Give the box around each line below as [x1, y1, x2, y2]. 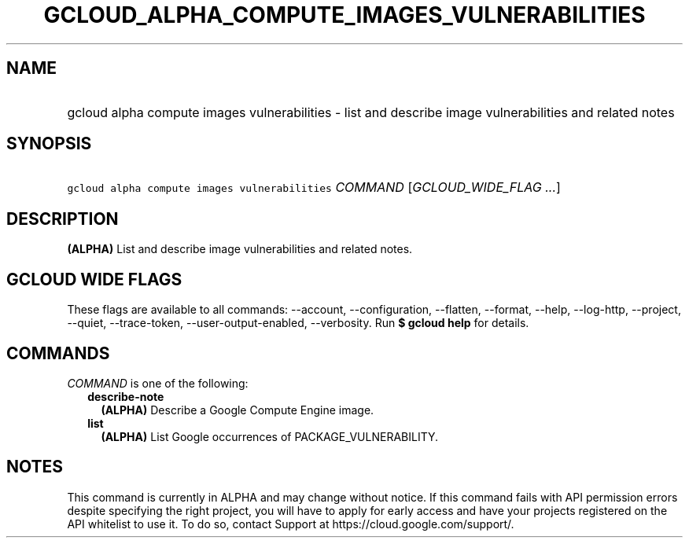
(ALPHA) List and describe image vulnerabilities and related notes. [67, 242, 413, 256]
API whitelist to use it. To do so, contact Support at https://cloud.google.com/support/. [67, 516, 514, 531]
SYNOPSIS [6, 134, 92, 154]
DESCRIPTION [6, 208, 119, 229]
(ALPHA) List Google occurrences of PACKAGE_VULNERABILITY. [101, 429, 439, 443]
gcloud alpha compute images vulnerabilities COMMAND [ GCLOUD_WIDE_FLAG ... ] [67, 179, 561, 196]
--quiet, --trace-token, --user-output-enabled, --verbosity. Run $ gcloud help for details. [67, 316, 529, 330]
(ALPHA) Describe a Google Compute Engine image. [101, 402, 374, 417]
